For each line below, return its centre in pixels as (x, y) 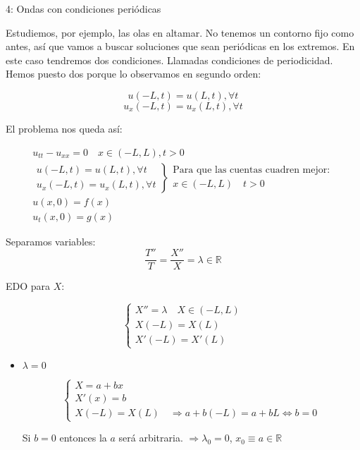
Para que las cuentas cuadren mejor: (252, 170)
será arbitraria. (151, 438)
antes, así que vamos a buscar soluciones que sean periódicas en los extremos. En (180, 46)
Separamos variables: (51, 241)
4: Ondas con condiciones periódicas (83, 8)
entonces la (83, 438)
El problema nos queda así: (64, 128)
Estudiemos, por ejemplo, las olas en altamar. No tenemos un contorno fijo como (180, 32)
